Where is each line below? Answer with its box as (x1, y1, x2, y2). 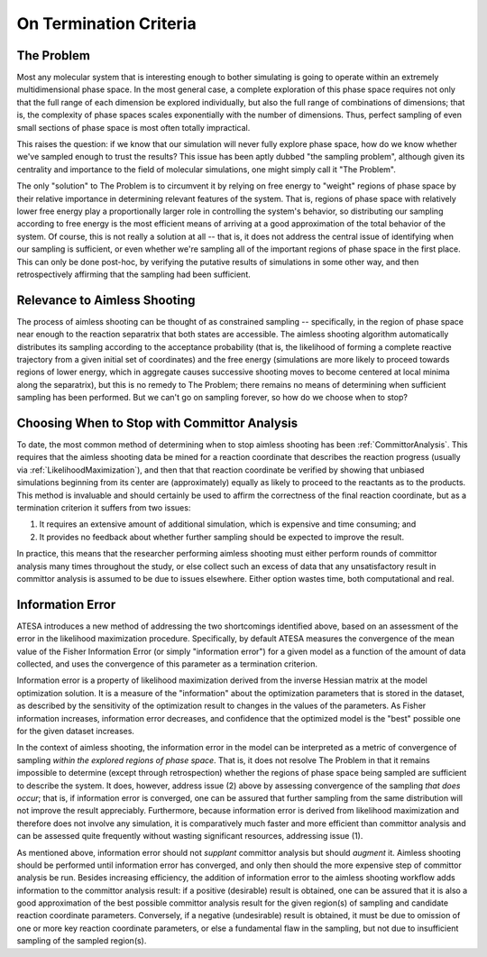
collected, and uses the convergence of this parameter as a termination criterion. (16, 658, 317, 669)
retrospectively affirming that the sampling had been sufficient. (16, 269, 252, 280)
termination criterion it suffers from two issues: (16, 502, 191, 513)
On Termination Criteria (16, 14, 198, 33)
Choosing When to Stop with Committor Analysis (16, 415, 299, 430)
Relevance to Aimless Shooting (16, 292, 196, 308)
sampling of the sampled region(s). (16, 935, 147, 946)
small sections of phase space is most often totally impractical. (16, 122, 251, 133)
